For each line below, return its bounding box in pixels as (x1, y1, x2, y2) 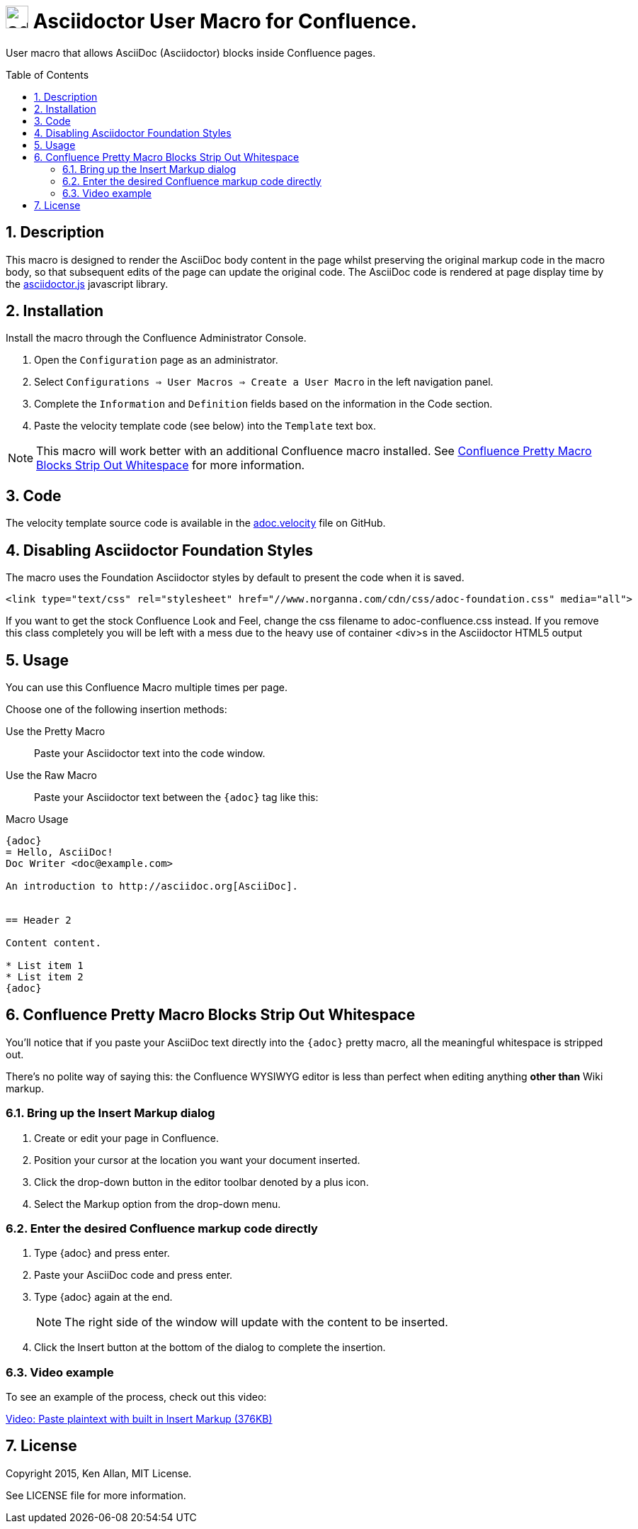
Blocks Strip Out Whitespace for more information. (36, 458, 305, 473)
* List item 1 (6, 959, 84, 971)
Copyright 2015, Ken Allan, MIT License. (6, 1467, 192, 1479)
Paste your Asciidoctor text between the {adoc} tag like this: (34, 790, 319, 803)
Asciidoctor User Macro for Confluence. (33, 9, 418, 33)
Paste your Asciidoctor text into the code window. (34, 746, 266, 759)
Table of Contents (6, 68, 89, 81)
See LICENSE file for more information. (6, 1489, 186, 1501)
